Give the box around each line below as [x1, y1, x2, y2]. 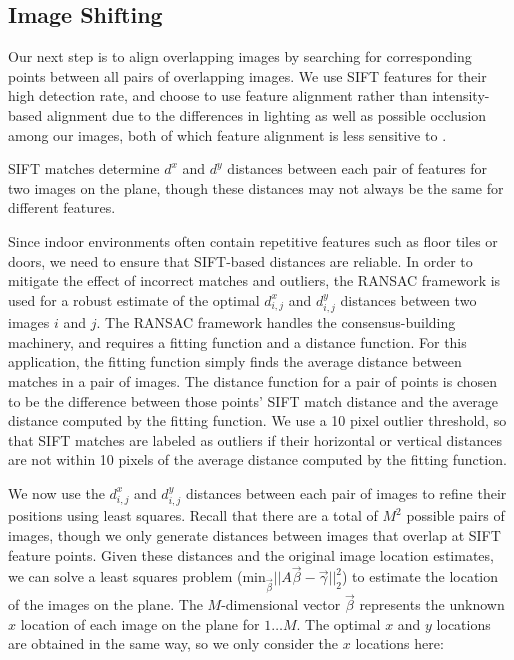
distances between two [340, 289, 477, 310]
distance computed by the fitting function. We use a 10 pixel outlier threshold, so [8, 410, 507, 431]
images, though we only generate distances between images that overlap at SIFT [8, 524, 501, 545]
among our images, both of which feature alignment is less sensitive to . [8, 124, 447, 145]
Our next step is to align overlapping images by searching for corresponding [8, 46, 472, 67]
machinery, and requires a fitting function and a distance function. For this [8, 331, 467, 352]
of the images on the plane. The [8, 594, 203, 615]
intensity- [432, 85, 490, 106]
